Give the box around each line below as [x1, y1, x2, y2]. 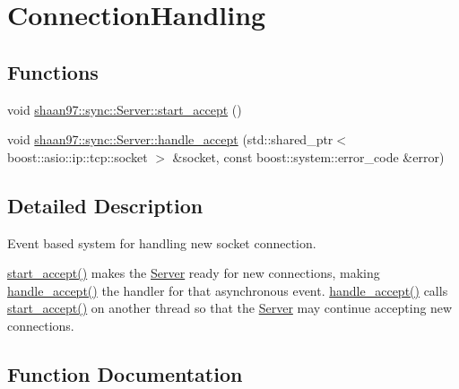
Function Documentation [7, 359, 243, 387]
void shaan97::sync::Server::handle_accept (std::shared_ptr [7, 130, 333, 149]
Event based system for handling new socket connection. [7, 233, 316, 252]
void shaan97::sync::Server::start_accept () [7, 99, 242, 118]
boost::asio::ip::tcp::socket [7, 147, 148, 166]
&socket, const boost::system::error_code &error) [172, 147, 445, 166]
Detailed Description [7, 191, 204, 219]
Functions [7, 57, 99, 85]
